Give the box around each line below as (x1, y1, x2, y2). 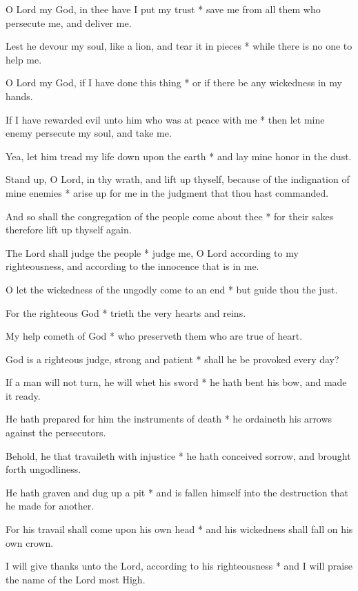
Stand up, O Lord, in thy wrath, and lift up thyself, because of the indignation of (6, 172, 350, 186)
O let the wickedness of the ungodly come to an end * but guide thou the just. (6, 282, 338, 296)
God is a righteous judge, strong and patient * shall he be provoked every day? (6, 351, 339, 366)
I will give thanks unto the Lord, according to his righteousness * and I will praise (6, 559, 352, 573)
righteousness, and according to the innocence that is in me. (6, 259, 259, 273)
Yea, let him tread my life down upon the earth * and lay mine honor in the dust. (6, 148, 352, 163)
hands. (6, 88, 33, 103)
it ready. (6, 388, 41, 403)
